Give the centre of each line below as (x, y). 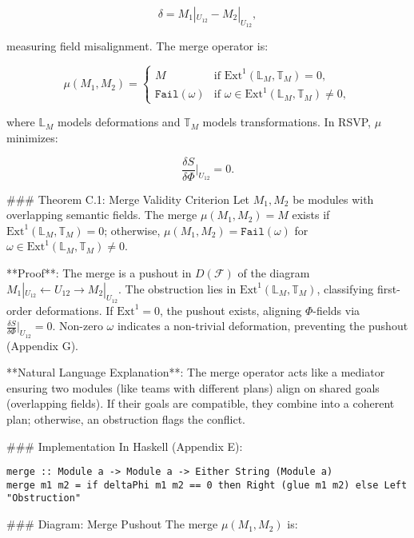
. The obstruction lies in (177, 288)
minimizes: (32, 137)
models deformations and (119, 122)
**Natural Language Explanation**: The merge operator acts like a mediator (196, 372)
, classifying (345, 288)
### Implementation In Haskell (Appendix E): (125, 446)
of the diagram (274, 272)
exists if (311, 215)
